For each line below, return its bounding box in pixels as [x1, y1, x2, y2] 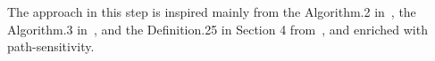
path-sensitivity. [7, 37, 95, 56]
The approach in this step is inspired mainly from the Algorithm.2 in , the [7, 3, 416, 20]
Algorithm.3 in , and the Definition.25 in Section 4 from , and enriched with [7, 19, 428, 38]
